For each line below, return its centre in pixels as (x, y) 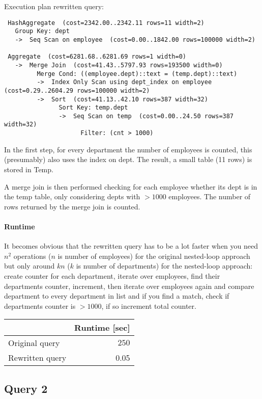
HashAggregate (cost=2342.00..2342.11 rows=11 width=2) (106, 23)
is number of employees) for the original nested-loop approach (154, 256)
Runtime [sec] (102, 328)
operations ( (32, 256)
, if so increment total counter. (149, 305)
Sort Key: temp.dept (93, 108)
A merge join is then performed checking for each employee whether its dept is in (131, 186)
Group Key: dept (42, 31)
